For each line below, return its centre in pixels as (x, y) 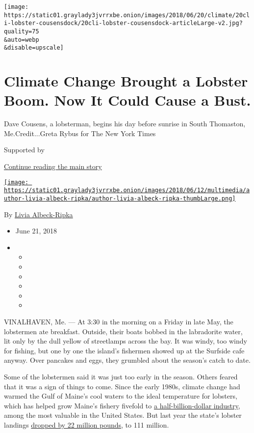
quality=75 (22, 31)
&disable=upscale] (34, 48)
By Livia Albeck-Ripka (38, 214)
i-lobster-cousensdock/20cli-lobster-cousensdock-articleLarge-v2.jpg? (123, 23)
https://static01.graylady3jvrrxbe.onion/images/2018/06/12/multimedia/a (127, 190)
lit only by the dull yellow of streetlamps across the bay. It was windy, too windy (126, 341)
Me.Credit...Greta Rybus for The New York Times (80, 133)
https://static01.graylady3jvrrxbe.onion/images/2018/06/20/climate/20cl (127, 15)
